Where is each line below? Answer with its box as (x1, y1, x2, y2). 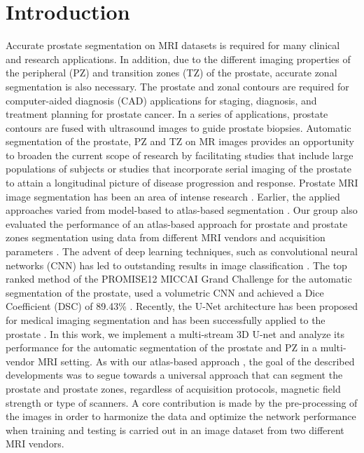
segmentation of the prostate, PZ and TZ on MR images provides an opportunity (6, 134, 354, 149)
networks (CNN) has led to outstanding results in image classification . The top (6, 257, 347, 272)
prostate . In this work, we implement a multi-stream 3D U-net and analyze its (6, 326, 344, 341)
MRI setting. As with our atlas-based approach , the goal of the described (37, 353, 355, 368)
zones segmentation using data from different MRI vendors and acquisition (6, 230, 325, 245)
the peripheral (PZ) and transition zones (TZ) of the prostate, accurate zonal (6, 65, 337, 80)
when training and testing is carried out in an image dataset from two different (6, 422, 344, 437)
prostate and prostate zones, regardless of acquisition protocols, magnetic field (6, 381, 341, 395)
